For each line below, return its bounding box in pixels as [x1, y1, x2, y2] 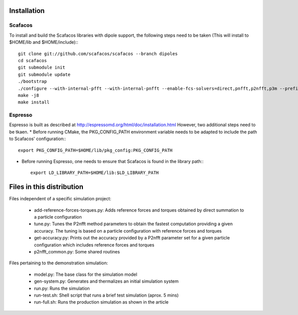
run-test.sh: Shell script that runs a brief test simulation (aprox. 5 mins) [34, 292, 179, 298]
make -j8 [18, 92, 39, 98]
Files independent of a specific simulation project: [9, 196, 112, 202]
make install [18, 99, 50, 105]
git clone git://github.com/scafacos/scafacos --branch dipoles [18, 51, 178, 57]
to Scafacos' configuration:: [9, 136, 67, 142]
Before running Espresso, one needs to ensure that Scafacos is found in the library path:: [21, 158, 204, 164]
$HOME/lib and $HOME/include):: [9, 39, 78, 45]
